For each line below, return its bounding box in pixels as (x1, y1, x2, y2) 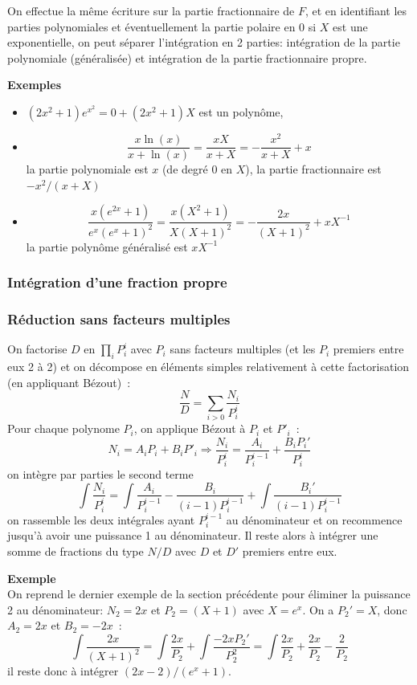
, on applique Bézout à (133, 420, 246, 437)
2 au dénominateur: (7, 601, 104, 618)
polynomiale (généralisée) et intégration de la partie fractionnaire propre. (7, 49, 367, 66)
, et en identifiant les (305, 2, 407, 18)
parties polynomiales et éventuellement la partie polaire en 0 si (7, 18, 317, 35)
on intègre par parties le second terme (7, 465, 194, 482)
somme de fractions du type (7, 543, 144, 560)
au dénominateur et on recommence (226, 511, 403, 528)
